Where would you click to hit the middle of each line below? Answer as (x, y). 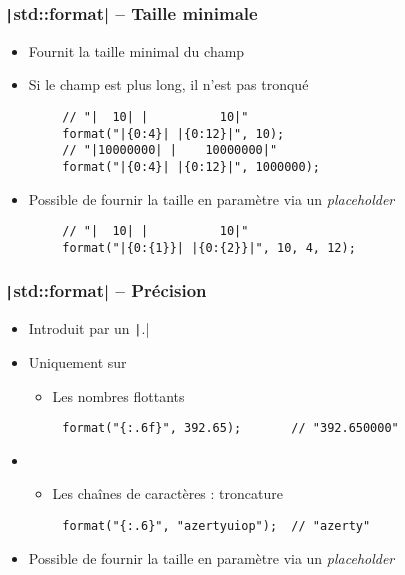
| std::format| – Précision (106, 290)
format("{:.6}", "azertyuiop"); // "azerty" (216, 525)
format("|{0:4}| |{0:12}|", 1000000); (191, 166)
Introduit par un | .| (89, 328)
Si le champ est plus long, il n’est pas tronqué (168, 84)
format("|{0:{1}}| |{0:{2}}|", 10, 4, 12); (209, 247)
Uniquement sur (77, 361)
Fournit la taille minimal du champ (136, 50)
